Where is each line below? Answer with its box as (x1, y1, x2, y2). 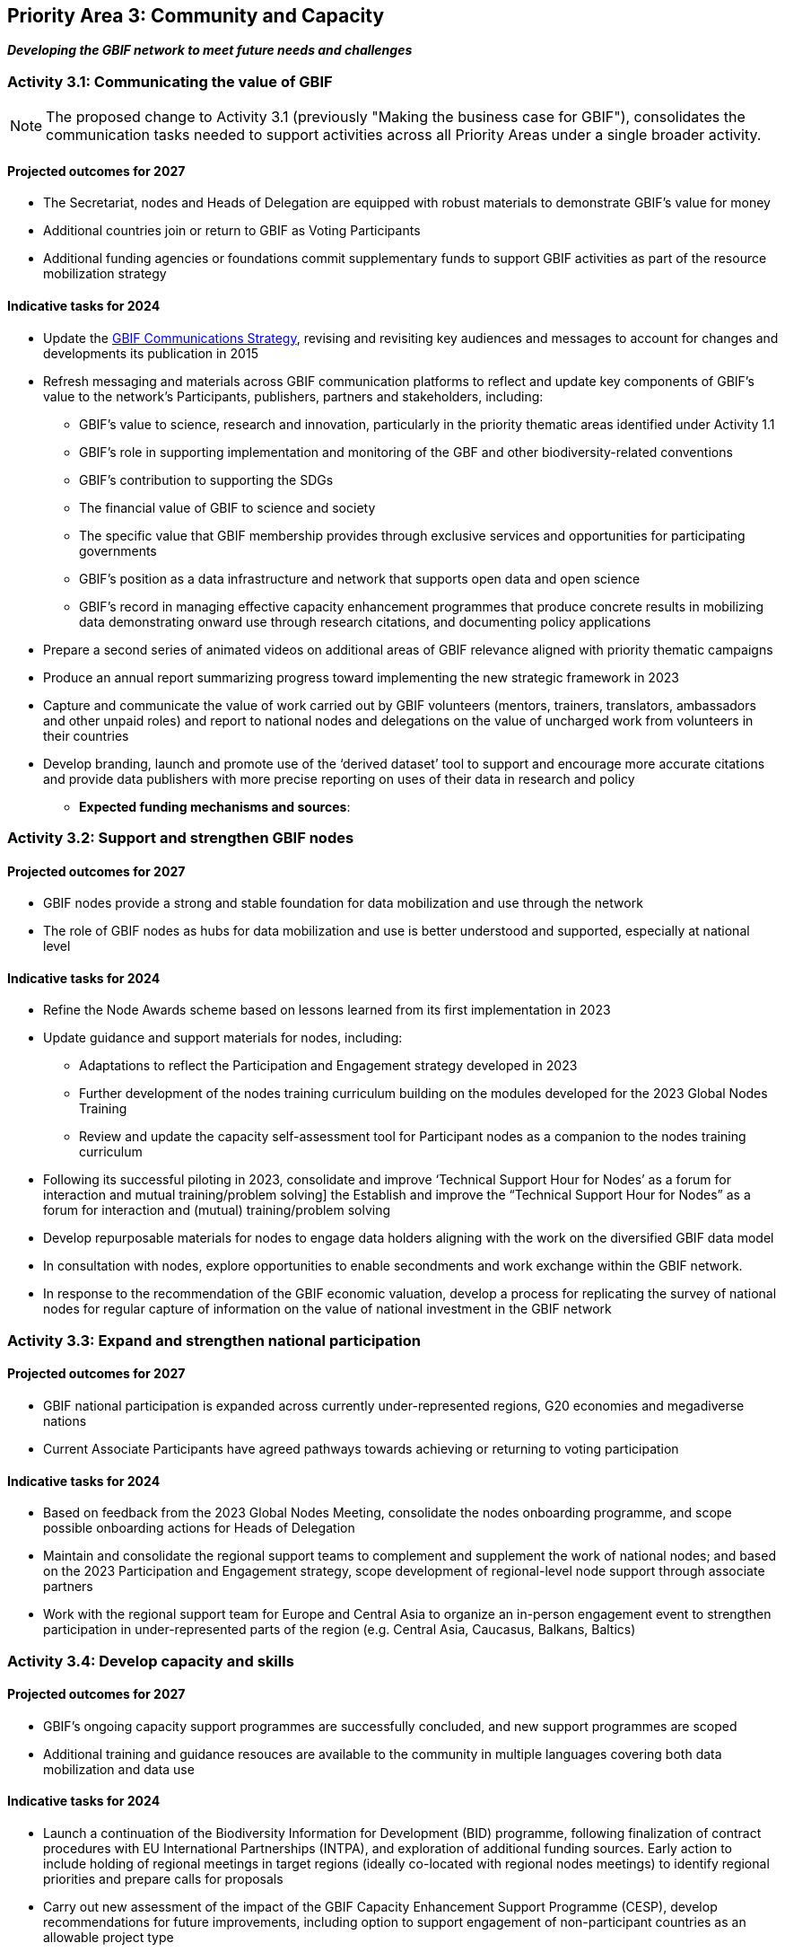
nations (43, 1413, 87, 1429)
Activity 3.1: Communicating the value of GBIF (7, 72, 333, 91)
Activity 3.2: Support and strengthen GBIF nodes (7, 828, 354, 847)
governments (79, 542, 157, 558)
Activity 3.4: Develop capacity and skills (7, 1651, 294, 1670)
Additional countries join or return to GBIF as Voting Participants (43, 223, 421, 239)
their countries (43, 727, 129, 743)
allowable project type (43, 1930, 174, 1946)
